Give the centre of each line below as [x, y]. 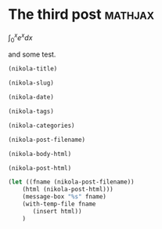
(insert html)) [57, 211]
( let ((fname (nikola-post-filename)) [71, 182]
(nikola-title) [33, 69]
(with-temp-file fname [59, 204]
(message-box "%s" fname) [65, 197]
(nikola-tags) [31, 111]
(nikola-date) [31, 97]
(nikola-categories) [42, 125]
